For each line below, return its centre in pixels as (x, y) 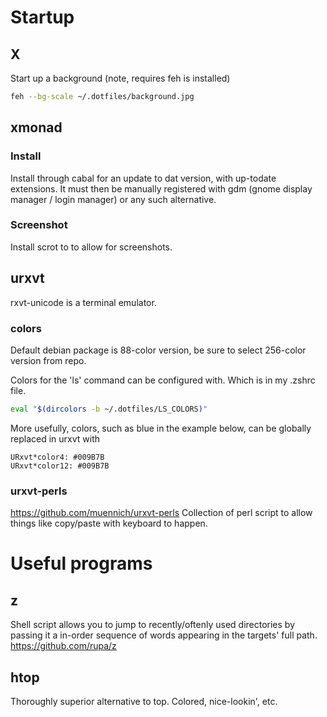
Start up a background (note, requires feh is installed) (120, 78)
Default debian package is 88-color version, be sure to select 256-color (158, 350)
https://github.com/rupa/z (63, 646)
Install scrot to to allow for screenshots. (91, 247)
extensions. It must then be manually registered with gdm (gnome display (161, 188)
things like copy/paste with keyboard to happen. (109, 523)
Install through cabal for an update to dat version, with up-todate (143, 178)
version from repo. (48, 360)
